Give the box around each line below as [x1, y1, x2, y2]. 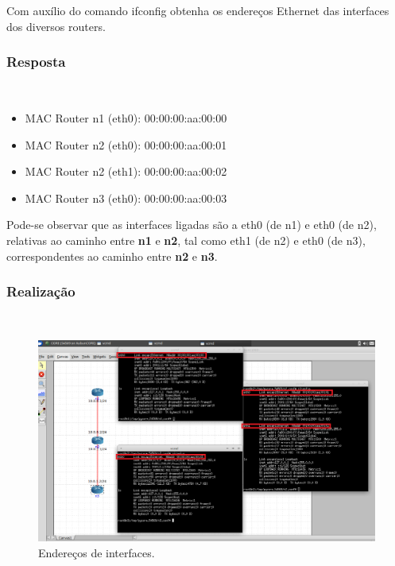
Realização [6, 281, 76, 301]
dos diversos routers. [6, 17, 106, 34]
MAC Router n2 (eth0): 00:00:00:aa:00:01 [25, 136, 227, 153]
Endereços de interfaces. [38, 544, 155, 560]
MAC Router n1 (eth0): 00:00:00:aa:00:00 [25, 110, 227, 126]
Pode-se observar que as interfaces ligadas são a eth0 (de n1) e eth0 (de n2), [6, 216, 377, 233]
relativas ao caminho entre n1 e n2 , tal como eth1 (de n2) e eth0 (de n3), [6, 231, 366, 248]
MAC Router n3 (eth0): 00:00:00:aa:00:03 [25, 189, 227, 206]
